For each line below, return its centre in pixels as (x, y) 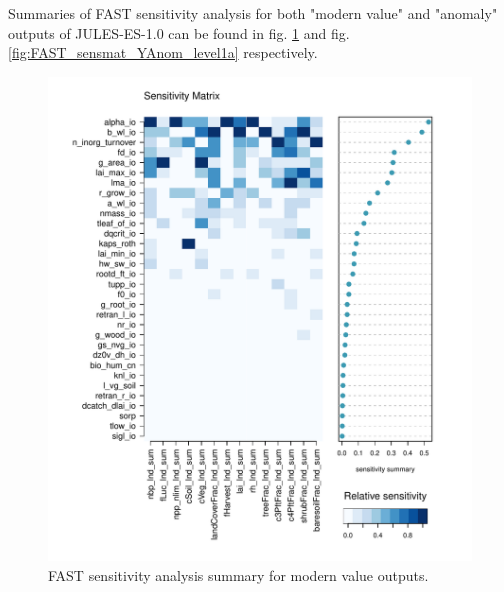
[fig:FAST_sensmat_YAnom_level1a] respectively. (163, 52)
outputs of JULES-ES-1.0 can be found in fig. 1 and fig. (179, 32)
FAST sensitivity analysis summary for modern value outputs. (238, 574)
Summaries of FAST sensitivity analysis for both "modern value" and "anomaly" (253, 13)
